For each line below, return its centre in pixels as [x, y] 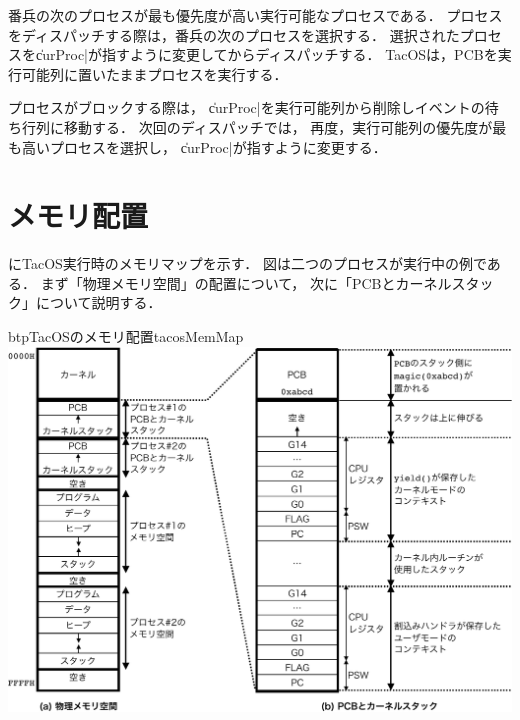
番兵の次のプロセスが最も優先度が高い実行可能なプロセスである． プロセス [255, 15]
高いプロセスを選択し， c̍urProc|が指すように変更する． [204, 146]
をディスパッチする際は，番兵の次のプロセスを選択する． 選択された [234, 34]
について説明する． [98, 302]
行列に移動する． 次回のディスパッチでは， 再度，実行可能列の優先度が [257, 126]
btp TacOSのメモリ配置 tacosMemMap [126, 336]
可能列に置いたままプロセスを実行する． [154, 73]
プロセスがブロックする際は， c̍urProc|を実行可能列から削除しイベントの [246, 107]
